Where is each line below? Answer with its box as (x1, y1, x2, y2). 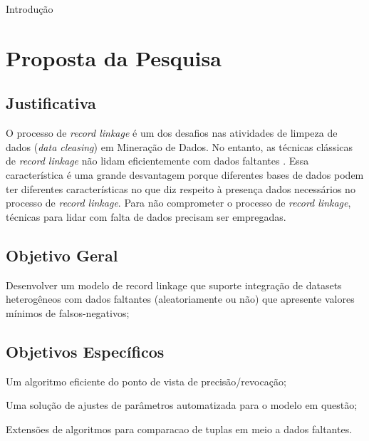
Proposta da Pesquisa (6, 43, 222, 72)
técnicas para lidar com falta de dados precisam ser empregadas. (6, 209, 286, 224)
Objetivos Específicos (6, 340, 165, 362)
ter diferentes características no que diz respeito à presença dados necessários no (6, 181, 355, 196)
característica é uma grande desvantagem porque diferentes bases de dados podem (6, 167, 364, 182)
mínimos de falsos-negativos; (6, 305, 130, 320)
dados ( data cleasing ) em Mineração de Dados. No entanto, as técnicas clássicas (6, 139, 353, 154)
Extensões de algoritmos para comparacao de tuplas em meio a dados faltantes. (6, 421, 353, 436)
